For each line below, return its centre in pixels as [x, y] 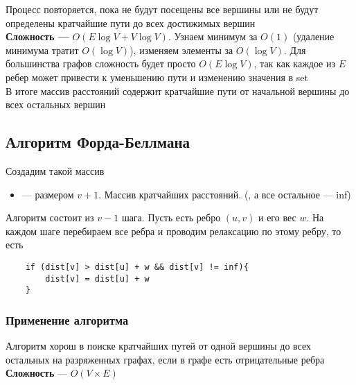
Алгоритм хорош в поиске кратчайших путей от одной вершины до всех [159, 346]
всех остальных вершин [56, 104]
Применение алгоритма [67, 319]
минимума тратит [42, 50]
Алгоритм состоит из [50, 217]
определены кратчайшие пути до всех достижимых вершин [131, 23]
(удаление [313, 36]
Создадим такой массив [55, 170]
